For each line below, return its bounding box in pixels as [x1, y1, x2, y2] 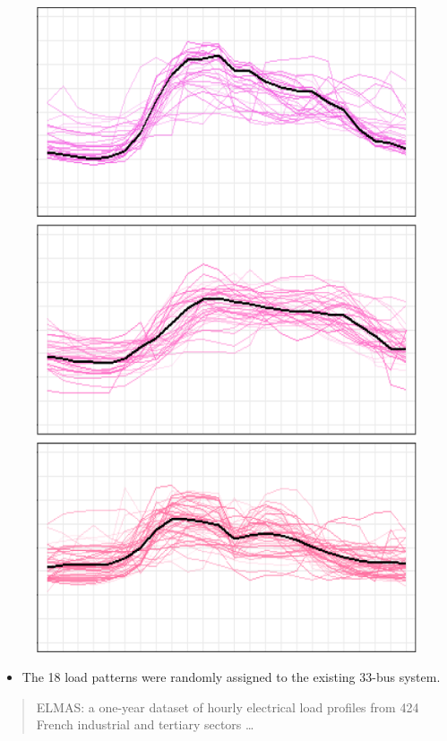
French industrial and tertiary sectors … [36, 715, 254, 734]
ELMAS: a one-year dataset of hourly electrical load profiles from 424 [36, 697, 419, 716]
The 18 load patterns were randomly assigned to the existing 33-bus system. [21, 668, 441, 686]
